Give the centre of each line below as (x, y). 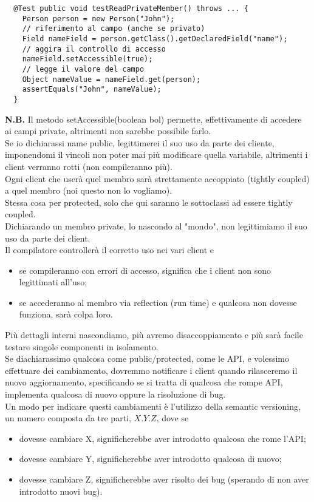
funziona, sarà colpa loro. (66, 314)
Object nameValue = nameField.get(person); (111, 79)
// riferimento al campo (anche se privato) (114, 29)
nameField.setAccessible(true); (87, 59)
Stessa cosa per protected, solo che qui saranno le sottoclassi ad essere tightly (149, 202)
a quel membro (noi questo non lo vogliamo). (89, 190)
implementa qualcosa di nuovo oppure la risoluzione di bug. (115, 394)
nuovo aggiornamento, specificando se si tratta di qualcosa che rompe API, (144, 382)
